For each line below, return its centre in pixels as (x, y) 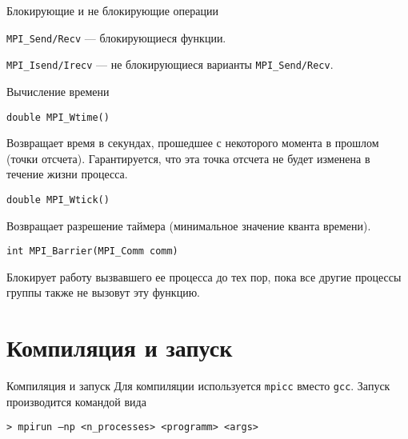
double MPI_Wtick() (58, 200)
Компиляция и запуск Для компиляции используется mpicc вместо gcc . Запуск (198, 386)
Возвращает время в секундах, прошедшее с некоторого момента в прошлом (193, 143)
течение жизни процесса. (67, 174)
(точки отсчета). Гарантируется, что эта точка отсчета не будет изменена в (188, 158)
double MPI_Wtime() (58, 117)
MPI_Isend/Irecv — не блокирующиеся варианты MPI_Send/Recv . (170, 64)
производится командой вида (76, 401)
